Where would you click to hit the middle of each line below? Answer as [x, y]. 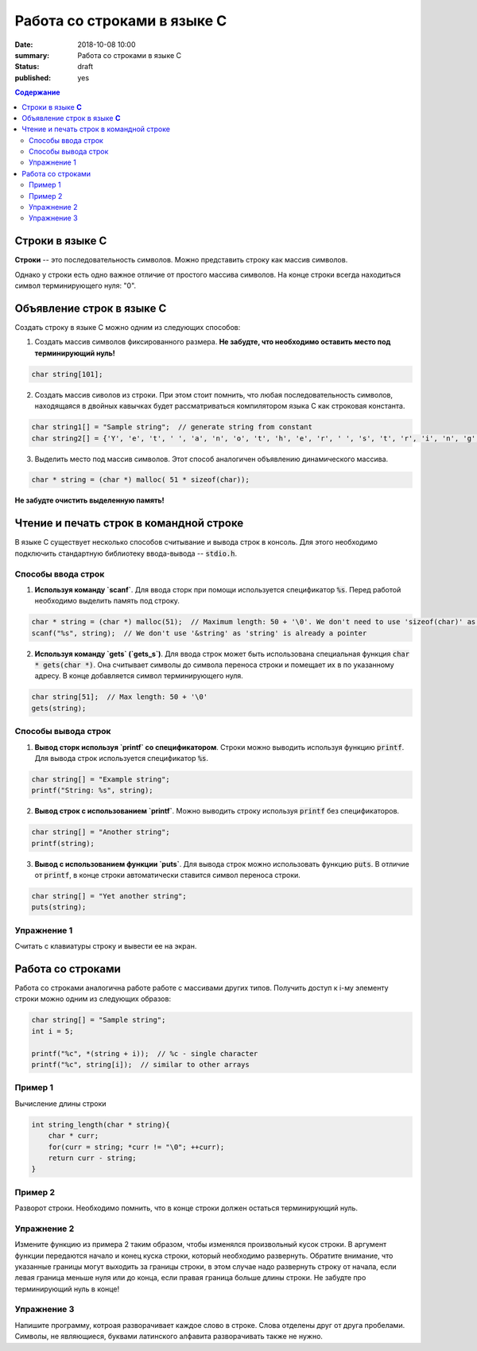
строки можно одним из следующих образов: [93, 999]
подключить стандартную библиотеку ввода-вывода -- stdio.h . [126, 553]
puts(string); [59, 907]
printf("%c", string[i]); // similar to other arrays [140, 1064]
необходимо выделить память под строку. [107, 601]
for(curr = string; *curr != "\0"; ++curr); [136, 1147]
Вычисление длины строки [60, 1103]
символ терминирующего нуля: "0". [76, 285]
